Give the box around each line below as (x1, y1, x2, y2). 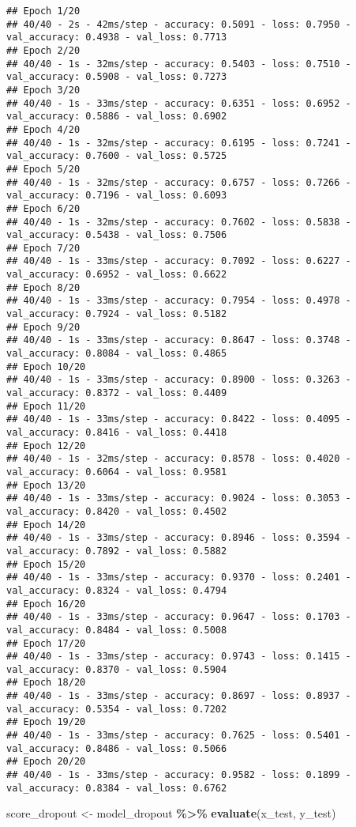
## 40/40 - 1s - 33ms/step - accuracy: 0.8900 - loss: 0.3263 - (6, 374, 351, 386)
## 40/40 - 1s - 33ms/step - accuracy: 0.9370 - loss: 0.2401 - (6, 572, 351, 583)
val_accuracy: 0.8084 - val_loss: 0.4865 (6, 348, 227, 360)
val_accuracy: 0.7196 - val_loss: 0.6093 (6, 190, 227, 202)
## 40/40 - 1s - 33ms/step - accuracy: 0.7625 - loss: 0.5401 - (6, 730, 351, 742)
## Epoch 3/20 (6, 84, 81, 96)
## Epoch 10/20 (6, 361, 86, 372)
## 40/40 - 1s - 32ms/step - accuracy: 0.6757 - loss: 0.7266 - (6, 176, 351, 188)
